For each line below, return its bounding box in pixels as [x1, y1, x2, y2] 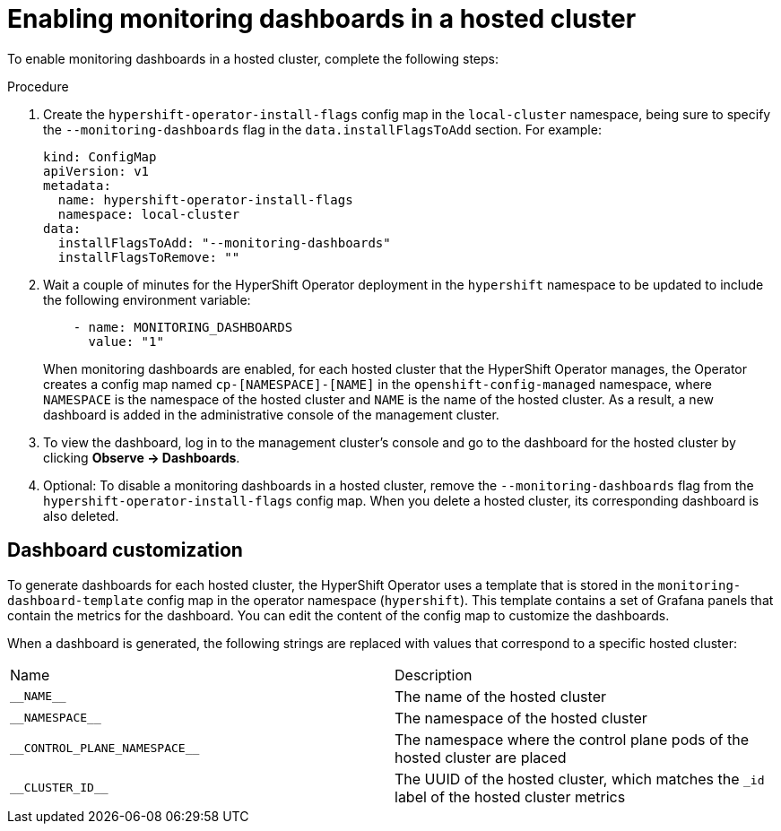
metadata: [43, 177, 111, 193]
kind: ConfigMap [43, 149, 157, 164]
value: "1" [88, 333, 164, 349]
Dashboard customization [7, 539, 243, 562]
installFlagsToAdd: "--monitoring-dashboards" [57, 235, 391, 250]
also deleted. [43, 507, 119, 524]
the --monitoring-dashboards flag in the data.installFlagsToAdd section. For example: [43, 121, 602, 137]
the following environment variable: [43, 291, 251, 307]
